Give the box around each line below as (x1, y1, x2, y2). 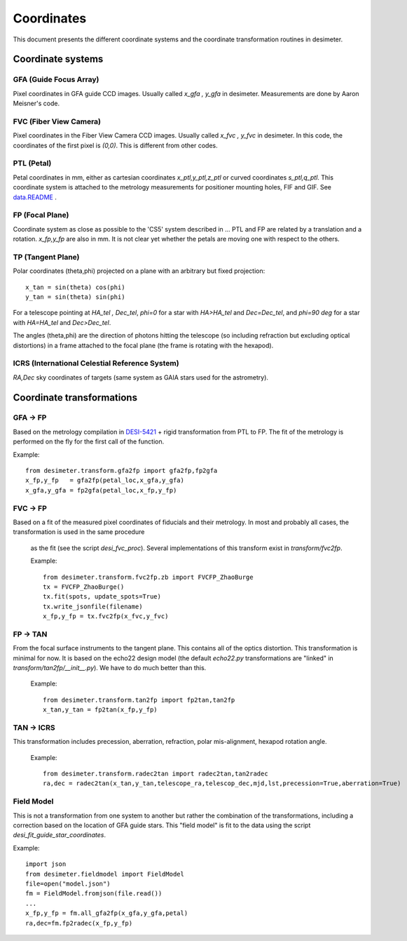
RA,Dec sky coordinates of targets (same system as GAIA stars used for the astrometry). (13, 373, 269, 382)
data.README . (13, 193, 57, 201)
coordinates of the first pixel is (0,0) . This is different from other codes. (13, 141, 218, 149)
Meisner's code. (13, 99, 60, 108)
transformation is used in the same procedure (13, 528, 145, 536)
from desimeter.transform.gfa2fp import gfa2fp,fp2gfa (25, 467, 218, 475)
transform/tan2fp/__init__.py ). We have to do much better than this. (13, 664, 207, 672)
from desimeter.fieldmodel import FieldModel (25, 870, 185, 878)
